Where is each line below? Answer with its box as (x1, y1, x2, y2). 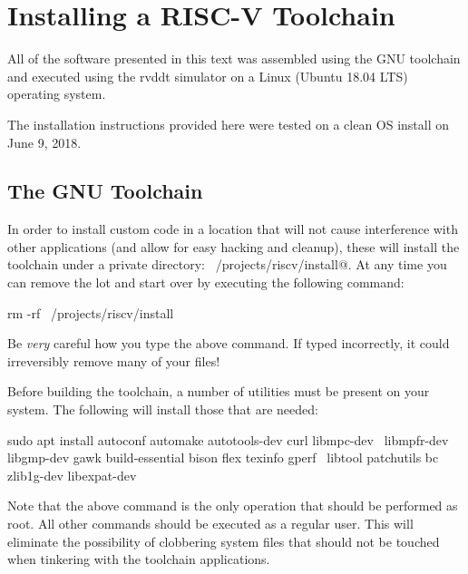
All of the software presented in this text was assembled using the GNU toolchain (7, 49, 461, 68)
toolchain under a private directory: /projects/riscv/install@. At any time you (7, 255, 447, 274)
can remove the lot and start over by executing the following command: (7, 273, 405, 292)
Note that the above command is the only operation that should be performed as (7, 496, 458, 515)
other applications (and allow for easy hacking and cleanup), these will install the (7, 237, 460, 256)
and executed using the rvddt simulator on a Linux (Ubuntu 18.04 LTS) (7, 66, 408, 85)
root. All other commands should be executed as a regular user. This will (7, 514, 414, 533)
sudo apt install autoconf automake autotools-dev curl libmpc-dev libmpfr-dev (7, 430, 449, 449)
